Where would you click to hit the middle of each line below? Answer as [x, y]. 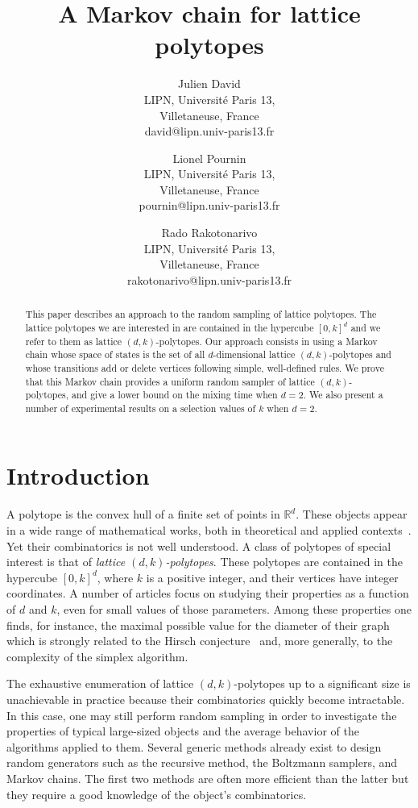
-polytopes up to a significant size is [322, 683]
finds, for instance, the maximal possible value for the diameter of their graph [198, 625]
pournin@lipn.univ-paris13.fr [209, 205]
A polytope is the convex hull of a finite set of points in [143, 514]
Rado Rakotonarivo [209, 233]
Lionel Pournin [209, 158]
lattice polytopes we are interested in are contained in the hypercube [170, 327]
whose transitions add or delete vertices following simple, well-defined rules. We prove [205, 367]
